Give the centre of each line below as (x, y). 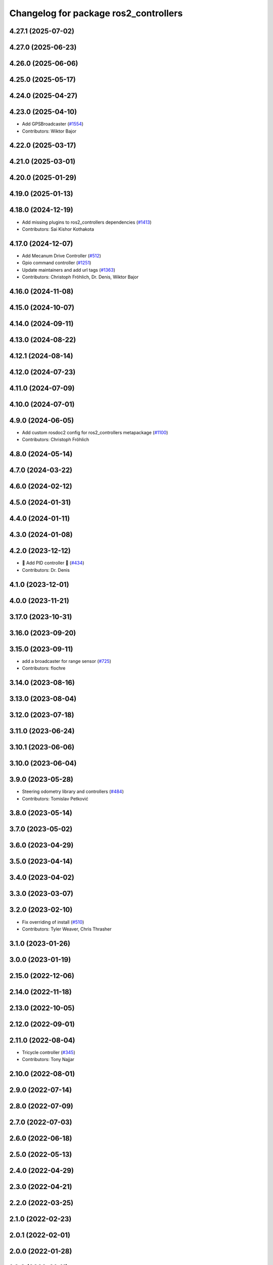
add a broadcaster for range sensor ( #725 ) (66, 661)
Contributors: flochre (44, 668)
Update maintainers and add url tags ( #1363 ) (69, 270)
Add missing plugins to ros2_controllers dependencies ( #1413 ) (87, 222)
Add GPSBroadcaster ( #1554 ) (53, 124)
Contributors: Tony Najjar (48, 1060)
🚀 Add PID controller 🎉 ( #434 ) (53, 563)
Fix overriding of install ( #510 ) (53, 922)
